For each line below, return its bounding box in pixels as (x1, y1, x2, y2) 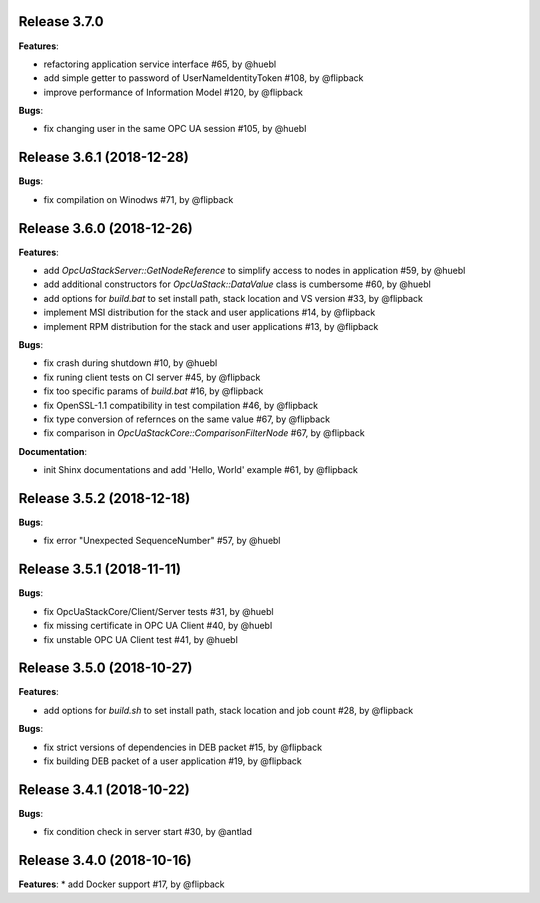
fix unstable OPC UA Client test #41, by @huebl (43, 633, 239, 645)
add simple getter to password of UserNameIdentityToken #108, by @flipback (43, 72, 364, 84)
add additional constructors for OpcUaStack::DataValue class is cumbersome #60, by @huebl (43, 278, 432, 290)
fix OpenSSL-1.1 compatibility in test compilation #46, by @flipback (43, 399, 319, 411)
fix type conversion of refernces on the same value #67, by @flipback (43, 413, 331, 425)
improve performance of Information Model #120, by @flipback (43, 86, 304, 98)
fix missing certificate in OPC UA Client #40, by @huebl (43, 620, 273, 632)
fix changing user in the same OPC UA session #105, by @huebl (43, 123, 307, 135)
